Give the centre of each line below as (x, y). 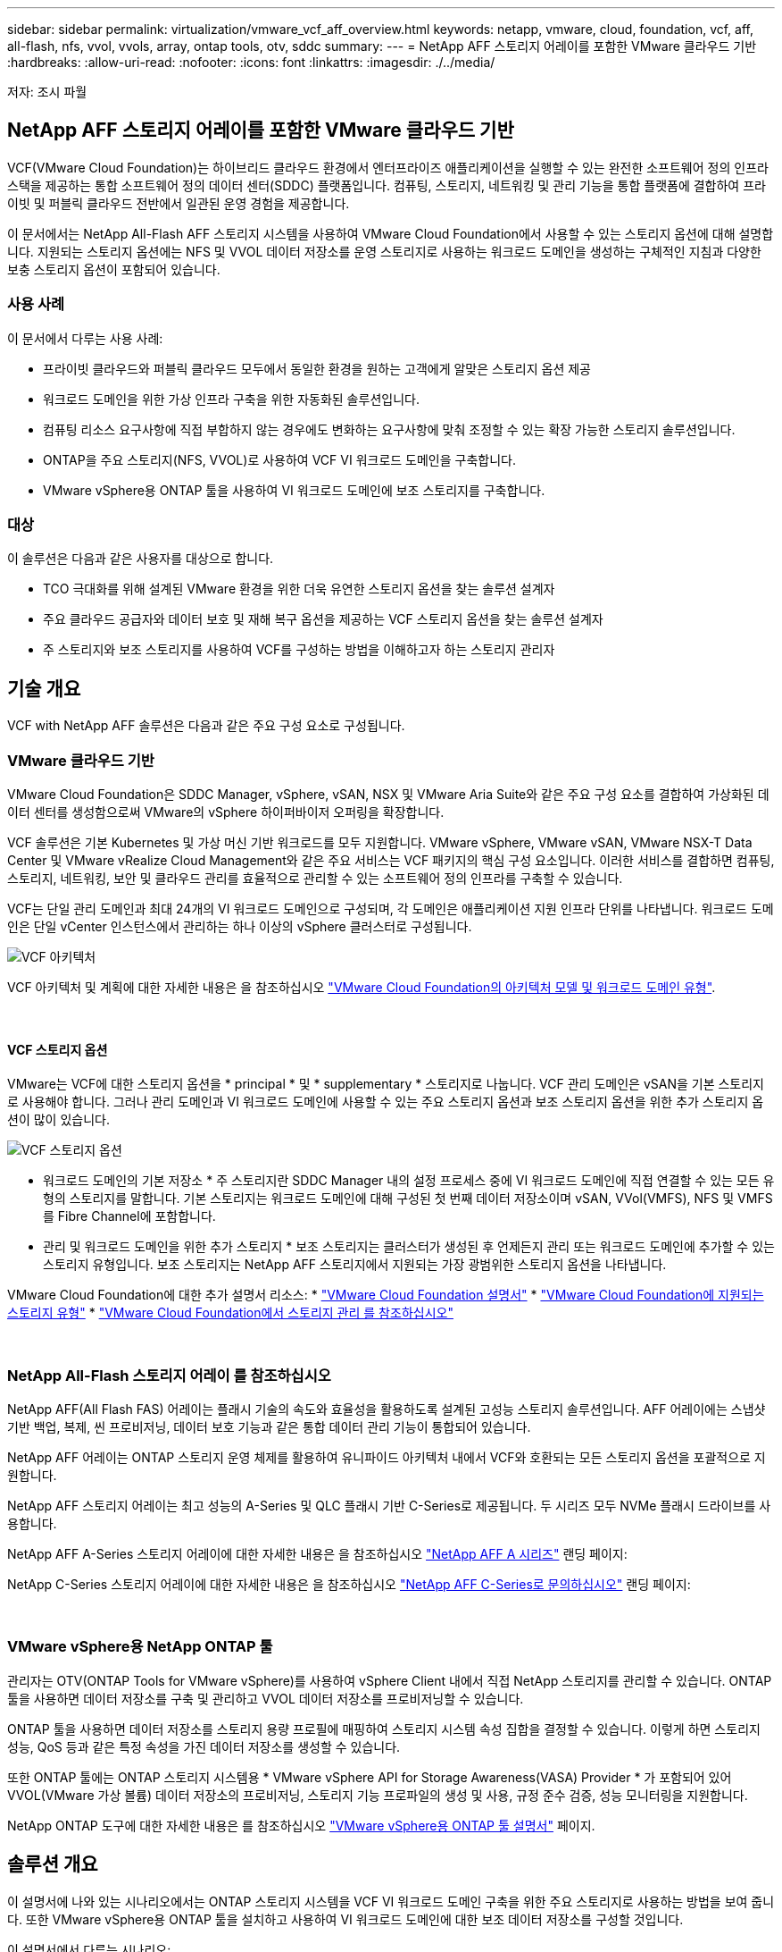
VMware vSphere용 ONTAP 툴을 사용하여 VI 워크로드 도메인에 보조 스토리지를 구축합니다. (294, 490)
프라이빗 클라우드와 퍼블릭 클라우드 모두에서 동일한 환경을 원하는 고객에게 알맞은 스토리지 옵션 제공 (317, 368)
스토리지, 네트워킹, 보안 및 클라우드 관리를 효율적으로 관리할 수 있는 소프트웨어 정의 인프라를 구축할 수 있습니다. (315, 878)
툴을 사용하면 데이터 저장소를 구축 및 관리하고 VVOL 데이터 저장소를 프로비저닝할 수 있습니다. (266, 1698)
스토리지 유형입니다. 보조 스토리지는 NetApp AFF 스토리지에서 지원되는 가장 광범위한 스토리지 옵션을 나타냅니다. (355, 1265)
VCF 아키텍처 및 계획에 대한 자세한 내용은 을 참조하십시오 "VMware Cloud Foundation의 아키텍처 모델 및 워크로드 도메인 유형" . (362, 987)
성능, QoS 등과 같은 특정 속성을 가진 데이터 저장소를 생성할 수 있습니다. (204, 1746)
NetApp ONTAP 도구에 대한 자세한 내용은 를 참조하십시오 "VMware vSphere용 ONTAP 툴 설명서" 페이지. (301, 1825)
